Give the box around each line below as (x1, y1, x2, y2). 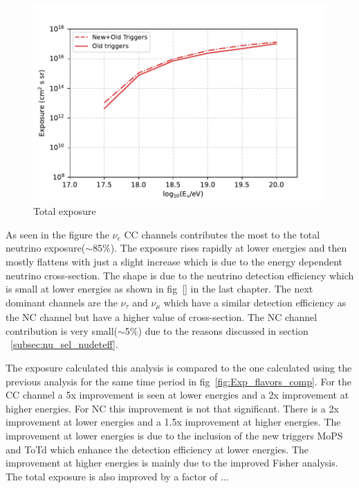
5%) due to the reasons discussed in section (125, 323, 309, 338)
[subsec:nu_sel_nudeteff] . (10, 337, 118, 351)
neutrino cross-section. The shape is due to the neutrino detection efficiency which (6, 268, 354, 282)
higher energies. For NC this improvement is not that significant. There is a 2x (6, 401, 339, 415)
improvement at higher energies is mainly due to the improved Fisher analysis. (6, 455, 338, 470)
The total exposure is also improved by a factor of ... (6, 469, 229, 483)
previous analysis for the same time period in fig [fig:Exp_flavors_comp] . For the (6, 374, 351, 388)
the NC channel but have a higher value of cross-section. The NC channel (6, 310, 317, 324)
